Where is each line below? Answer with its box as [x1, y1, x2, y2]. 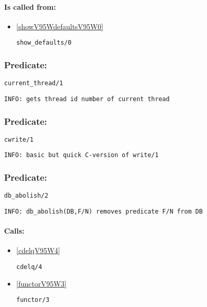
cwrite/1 [4, 136, 34, 143]
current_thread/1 [4, 80, 63, 87]
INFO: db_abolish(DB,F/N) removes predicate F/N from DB [4, 207, 203, 215]
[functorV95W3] [16, 278, 67, 289]
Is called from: [4, 1, 56, 12]
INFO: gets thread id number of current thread [4, 95, 170, 103]
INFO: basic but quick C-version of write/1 [4, 151, 159, 159]
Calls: [4, 225, 25, 236]
